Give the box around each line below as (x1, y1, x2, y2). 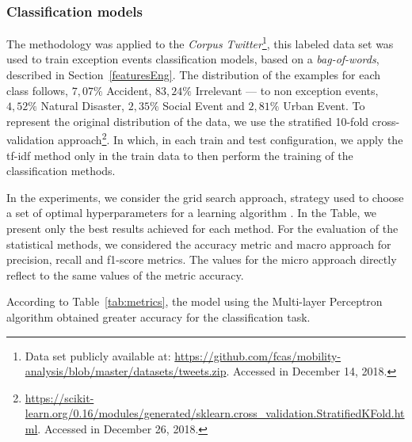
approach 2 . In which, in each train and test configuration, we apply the (57, 129, 403, 148)
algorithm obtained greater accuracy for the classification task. (6, 309, 311, 326)
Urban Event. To (283, 97, 365, 114)
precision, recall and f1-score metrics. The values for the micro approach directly (6, 251, 397, 268)
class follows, (6, 82, 68, 98)
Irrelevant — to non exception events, (195, 82, 379, 98)
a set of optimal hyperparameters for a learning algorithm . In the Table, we (6, 204, 377, 221)
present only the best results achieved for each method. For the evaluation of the (6, 220, 399, 237)
